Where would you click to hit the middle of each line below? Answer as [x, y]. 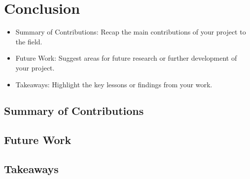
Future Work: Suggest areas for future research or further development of [126, 58]
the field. [29, 41]
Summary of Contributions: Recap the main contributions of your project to [131, 32]
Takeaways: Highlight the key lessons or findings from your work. [114, 84]
